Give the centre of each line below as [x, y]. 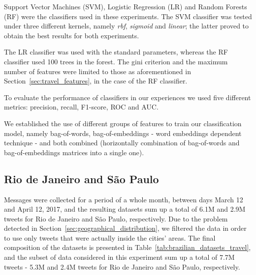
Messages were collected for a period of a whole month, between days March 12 [124, 199]
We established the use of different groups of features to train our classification [123, 123]
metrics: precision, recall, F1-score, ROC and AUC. [81, 107]
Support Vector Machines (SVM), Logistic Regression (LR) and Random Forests [126, 6]
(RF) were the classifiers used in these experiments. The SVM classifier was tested [128, 16]
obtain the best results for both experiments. [72, 35]
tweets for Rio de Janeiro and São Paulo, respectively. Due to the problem [116, 218]
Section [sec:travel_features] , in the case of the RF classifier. [96, 81]
